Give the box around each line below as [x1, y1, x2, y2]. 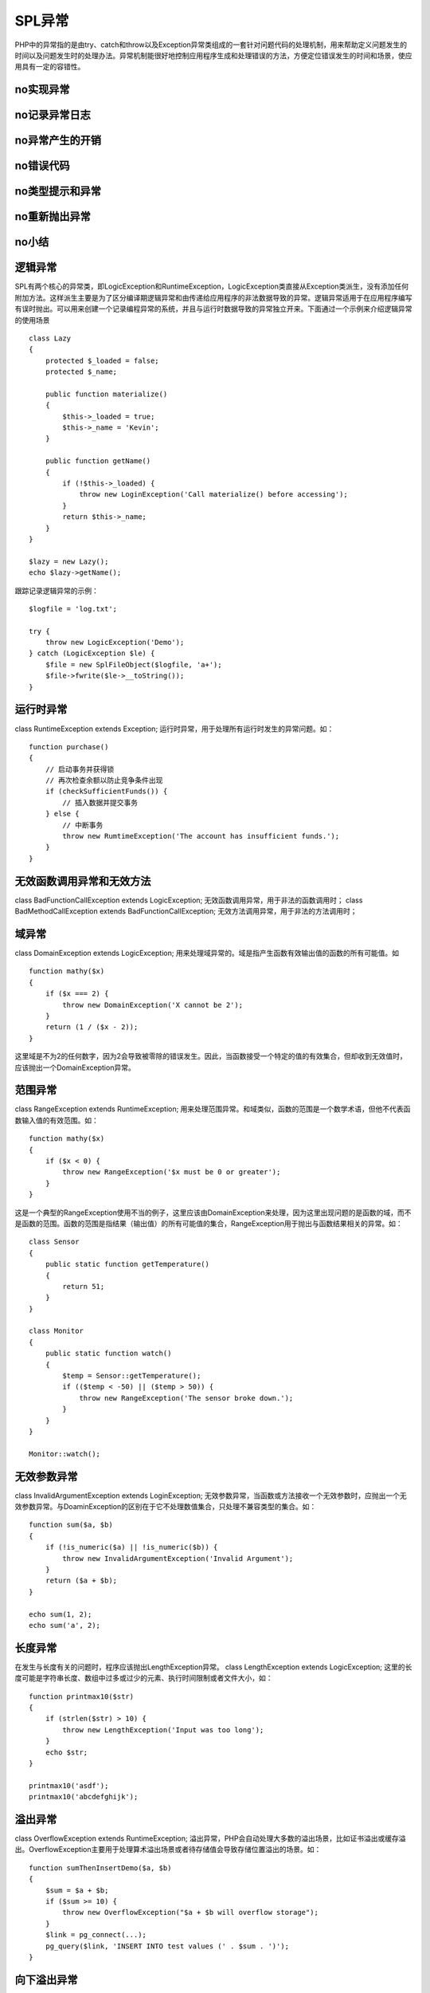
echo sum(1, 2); [29, 1610, 92, 1618]
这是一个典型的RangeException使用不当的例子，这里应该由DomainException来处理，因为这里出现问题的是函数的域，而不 [14, 1208, 412, 1217]
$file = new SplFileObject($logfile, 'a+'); [45, 660, 222, 669]
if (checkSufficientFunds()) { [45, 787, 168, 796]
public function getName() [45, 457, 151, 466]
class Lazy [29, 333, 72, 343]
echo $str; [45, 1747, 88, 1757]
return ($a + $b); [45, 1576, 118, 1586]
